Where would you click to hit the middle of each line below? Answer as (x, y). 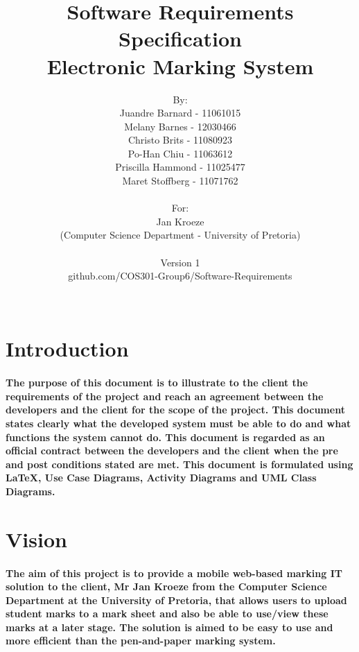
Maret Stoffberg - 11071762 (180, 181)
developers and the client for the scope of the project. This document (175, 410)
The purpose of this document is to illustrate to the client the (157, 383)
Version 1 (180, 262)
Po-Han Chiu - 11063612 (180, 153)
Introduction (67, 349)
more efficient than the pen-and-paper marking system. (141, 641)
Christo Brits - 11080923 (180, 140)
